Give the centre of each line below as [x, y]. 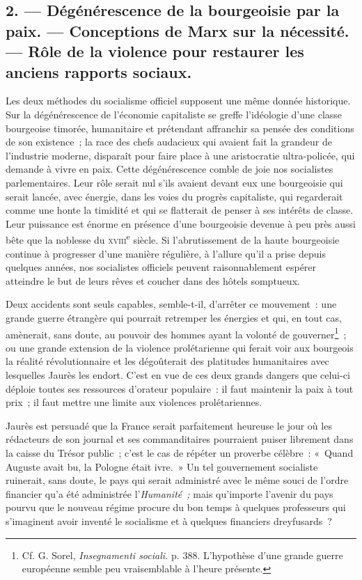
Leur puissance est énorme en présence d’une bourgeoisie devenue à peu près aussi [181, 223]
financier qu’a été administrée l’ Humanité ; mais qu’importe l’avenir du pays [170, 493]
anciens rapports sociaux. [99, 71]
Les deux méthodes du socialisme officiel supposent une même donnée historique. [178, 101]
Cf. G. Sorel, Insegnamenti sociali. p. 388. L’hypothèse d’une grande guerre [182, 555]
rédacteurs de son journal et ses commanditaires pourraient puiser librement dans [180, 439]
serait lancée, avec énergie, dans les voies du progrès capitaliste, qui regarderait [174, 196]
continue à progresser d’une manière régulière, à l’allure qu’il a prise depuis [166, 253]
